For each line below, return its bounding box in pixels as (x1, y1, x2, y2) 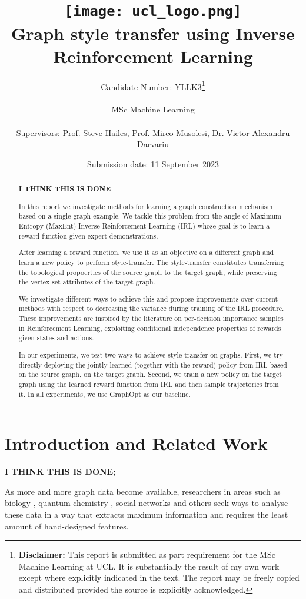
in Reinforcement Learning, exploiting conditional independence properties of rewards (18, 323, 281, 333)
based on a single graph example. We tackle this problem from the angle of (18, 211, 248, 221)
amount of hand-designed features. (5, 519, 129, 532)
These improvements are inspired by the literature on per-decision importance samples (18, 313, 284, 323)
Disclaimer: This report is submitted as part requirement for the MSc (18, 548, 275, 561)
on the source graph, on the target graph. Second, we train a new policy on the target (18, 369, 282, 379)
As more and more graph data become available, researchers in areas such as (5, 485, 281, 497)
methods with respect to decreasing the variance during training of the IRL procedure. (18, 303, 284, 313)
